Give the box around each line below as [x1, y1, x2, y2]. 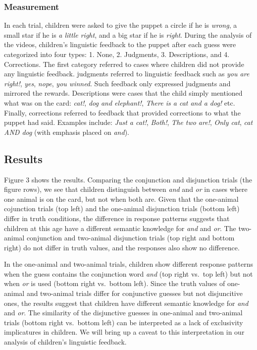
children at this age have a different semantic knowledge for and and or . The [4, 223, 236, 233]
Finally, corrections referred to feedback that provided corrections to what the [4, 107, 241, 117]
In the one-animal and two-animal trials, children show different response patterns [4, 259, 254, 269]
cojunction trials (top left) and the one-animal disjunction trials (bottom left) [4, 203, 240, 214]
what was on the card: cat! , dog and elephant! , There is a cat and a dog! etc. [4, 97, 235, 108]
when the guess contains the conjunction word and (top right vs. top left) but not [4, 268, 253, 279]
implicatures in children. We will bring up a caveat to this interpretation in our [4, 327, 245, 337]
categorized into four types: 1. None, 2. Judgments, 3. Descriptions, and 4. [4, 49, 230, 59]
